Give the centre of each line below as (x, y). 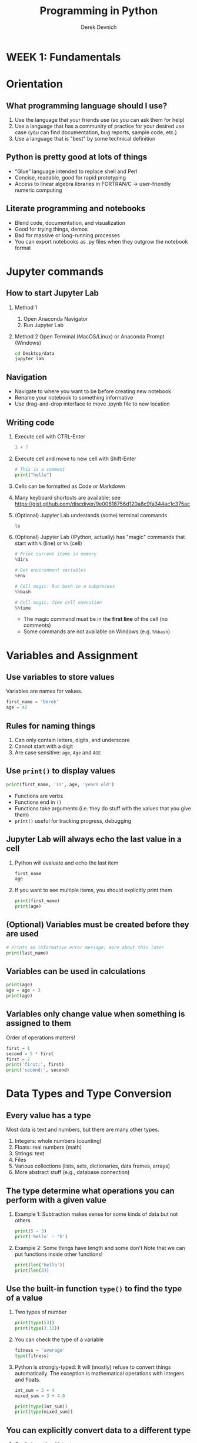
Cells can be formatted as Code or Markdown (70, 486)
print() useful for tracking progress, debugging (73, 821)
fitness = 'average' (40, 1351)
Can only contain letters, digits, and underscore (72, 740)
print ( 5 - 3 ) (31, 1231)
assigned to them (39, 1023)
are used (23, 934)
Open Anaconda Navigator (56, 318)
